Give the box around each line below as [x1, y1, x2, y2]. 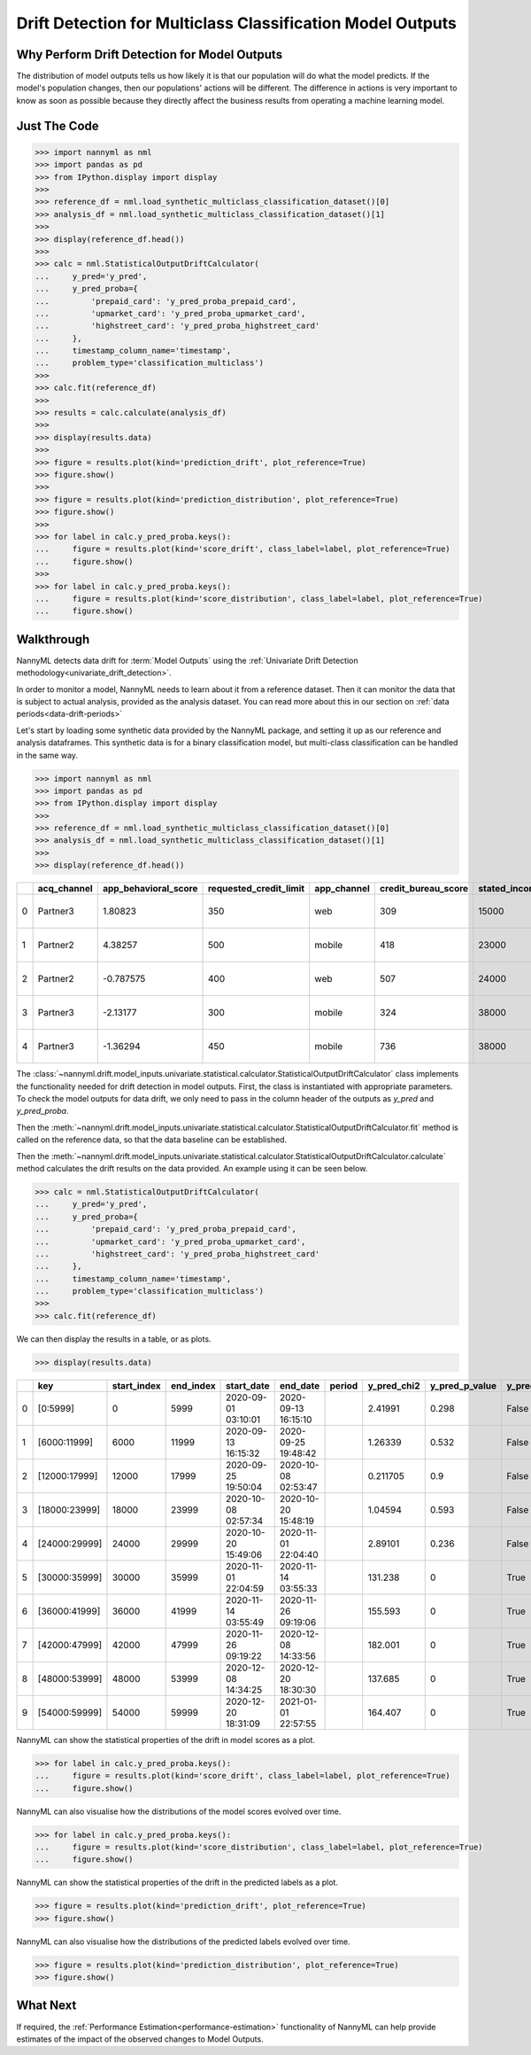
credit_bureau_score [379, 883, 469, 895]
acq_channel [37, 883, 93, 895]
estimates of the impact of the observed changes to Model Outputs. [16, 2034, 265, 2044]
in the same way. [16, 750, 79, 760]
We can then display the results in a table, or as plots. [16, 1334, 212, 1344]
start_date [226, 1379, 270, 1391]
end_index [171, 1379, 216, 1391]
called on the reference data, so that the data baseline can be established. [16, 1134, 288, 1145]
